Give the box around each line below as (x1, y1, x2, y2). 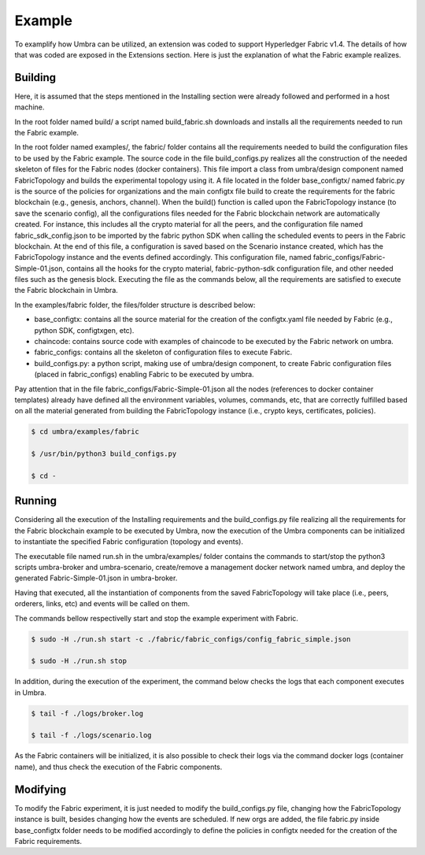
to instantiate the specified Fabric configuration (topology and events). (14, 537, 244, 546)
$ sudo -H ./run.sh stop (31, 657, 128, 665)
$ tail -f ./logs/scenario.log (31, 731, 153, 740)
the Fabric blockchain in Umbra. (14, 286, 118, 295)
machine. (14, 102, 45, 112)
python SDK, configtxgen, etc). (34, 325, 135, 335)
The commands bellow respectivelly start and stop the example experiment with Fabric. (14, 613, 299, 623)
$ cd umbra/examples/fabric (31, 427, 139, 436)
